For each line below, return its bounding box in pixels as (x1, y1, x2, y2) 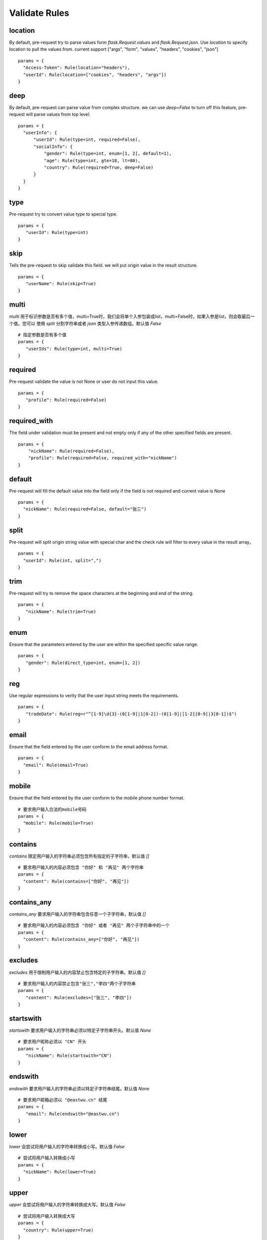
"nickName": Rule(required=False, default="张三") (23, 506, 147, 512)
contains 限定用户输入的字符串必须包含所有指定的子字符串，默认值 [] (9, 853, 149, 859)
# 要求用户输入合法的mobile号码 (18, 806, 87, 812)
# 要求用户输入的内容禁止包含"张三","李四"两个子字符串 (18, 981, 136, 987)
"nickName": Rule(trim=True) (25, 609, 96, 615)
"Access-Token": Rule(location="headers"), (23, 65, 131, 70)
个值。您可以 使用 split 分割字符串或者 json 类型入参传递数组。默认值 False (9, 320, 162, 326)
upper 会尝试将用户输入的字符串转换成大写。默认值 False (9, 1202, 126, 1208)
